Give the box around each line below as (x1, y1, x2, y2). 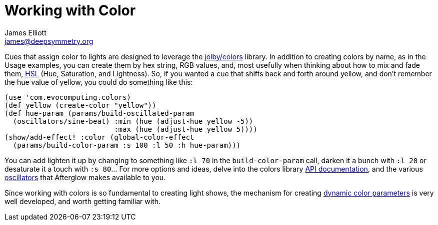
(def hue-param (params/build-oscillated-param (4, 109, 194, 117)
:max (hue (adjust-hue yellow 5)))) (114, 125, 257, 133)
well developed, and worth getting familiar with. (4, 197, 161, 206)
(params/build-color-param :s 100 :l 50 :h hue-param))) (12, 141, 241, 149)
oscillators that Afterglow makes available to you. (4, 173, 166, 182)
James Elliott (4, 28, 46, 37)
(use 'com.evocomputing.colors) (4, 93, 131, 101)
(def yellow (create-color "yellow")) (4, 101, 156, 109)
